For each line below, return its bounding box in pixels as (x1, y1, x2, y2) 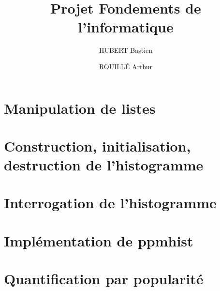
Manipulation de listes (4, 98, 156, 118)
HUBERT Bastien (99, 45, 153, 55)
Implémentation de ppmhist (4, 230, 193, 250)
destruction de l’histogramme (4, 155, 204, 175)
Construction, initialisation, (4, 136, 191, 155)
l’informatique (78, 17, 174, 37)
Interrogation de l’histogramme (4, 193, 217, 213)
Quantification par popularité (4, 269, 204, 289)
